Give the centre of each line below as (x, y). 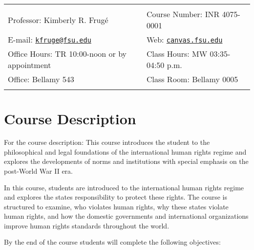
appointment (30, 65)
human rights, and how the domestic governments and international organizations (126, 216)
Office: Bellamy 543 (41, 79)
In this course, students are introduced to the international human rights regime (124, 187)
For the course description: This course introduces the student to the (107, 142)
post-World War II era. (38, 170)
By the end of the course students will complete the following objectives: (112, 242)
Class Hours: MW (177, 54)
